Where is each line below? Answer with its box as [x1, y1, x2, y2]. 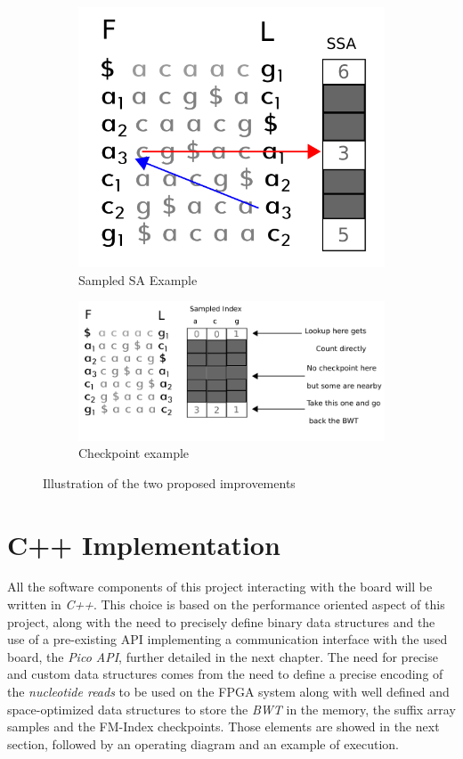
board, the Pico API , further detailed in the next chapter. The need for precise [7, 647, 438, 665]
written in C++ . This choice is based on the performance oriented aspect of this [7, 595, 445, 614]
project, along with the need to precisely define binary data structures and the [7, 612, 435, 631]
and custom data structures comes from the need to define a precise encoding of [7, 665, 443, 683]
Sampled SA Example [78, 270, 198, 289]
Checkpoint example [78, 444, 190, 462]
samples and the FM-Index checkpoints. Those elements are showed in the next [7, 717, 440, 736]
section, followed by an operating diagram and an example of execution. [7, 734, 400, 753]
